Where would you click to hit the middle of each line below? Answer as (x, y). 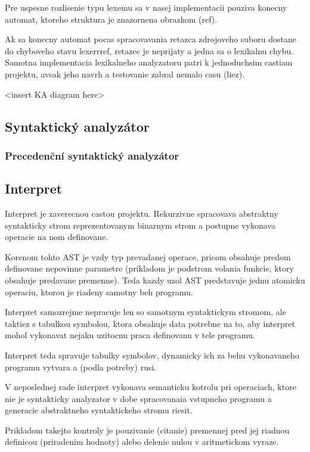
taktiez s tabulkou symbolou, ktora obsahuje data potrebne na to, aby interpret (150, 323)
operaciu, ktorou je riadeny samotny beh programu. (99, 292)
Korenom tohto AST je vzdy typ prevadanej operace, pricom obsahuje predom (148, 256)
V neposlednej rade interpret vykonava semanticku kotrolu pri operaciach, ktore (151, 387)
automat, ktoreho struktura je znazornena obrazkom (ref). (111, 19)
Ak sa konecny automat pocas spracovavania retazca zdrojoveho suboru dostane (151, 39)
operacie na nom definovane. (57, 237)
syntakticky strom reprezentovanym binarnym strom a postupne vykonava (140, 225)
